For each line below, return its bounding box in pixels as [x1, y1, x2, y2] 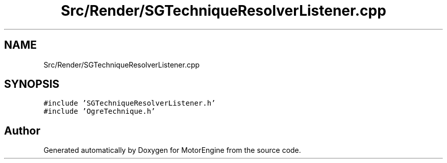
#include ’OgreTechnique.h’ [43, 107, 156, 116]
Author [4, 124, 40, 137]
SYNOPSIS [4, 78, 60, 91]
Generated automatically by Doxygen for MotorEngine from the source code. [43, 146, 301, 155]
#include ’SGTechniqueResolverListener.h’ [43, 99, 216, 108]
